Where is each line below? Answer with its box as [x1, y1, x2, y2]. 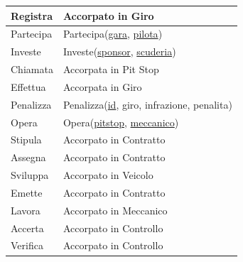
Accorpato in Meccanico [63, 202, 168, 217]
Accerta [11, 220, 44, 235]
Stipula [11, 132, 42, 147]
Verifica [11, 238, 43, 253]
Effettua [11, 79, 46, 94]
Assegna [11, 150, 46, 165]
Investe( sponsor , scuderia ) [63, 44, 176, 59]
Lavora [11, 202, 40, 217]
